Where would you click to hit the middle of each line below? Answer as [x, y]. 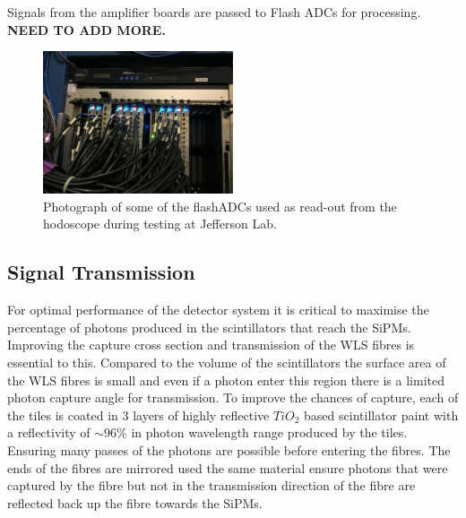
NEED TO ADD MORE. [86, 29]
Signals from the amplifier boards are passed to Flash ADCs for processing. [214, 12]
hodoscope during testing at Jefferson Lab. [160, 224]
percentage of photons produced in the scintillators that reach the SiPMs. [209, 327]
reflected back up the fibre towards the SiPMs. [135, 502]
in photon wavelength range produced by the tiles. [269, 432]
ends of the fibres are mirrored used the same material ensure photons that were [228, 467]
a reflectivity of [49, 432]
